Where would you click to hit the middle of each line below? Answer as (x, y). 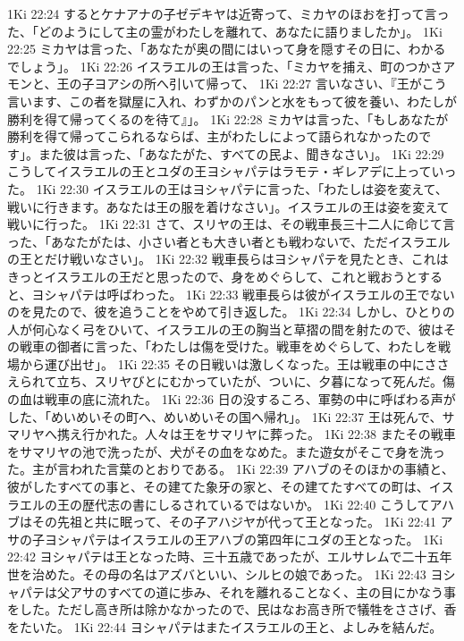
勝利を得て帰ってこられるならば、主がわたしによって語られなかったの (213, 136)
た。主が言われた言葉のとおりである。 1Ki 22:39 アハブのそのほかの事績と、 (231, 469)
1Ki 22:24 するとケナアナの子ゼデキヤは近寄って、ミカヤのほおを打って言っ (228, 13)
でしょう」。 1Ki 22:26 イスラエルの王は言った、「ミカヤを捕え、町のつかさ (225, 66)
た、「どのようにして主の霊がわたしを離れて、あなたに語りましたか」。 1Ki (225, 31)
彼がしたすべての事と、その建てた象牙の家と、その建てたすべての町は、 (218, 487)
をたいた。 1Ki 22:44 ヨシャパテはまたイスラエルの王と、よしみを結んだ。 (225, 626)
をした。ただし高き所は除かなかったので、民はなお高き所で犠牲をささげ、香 (232, 609)
